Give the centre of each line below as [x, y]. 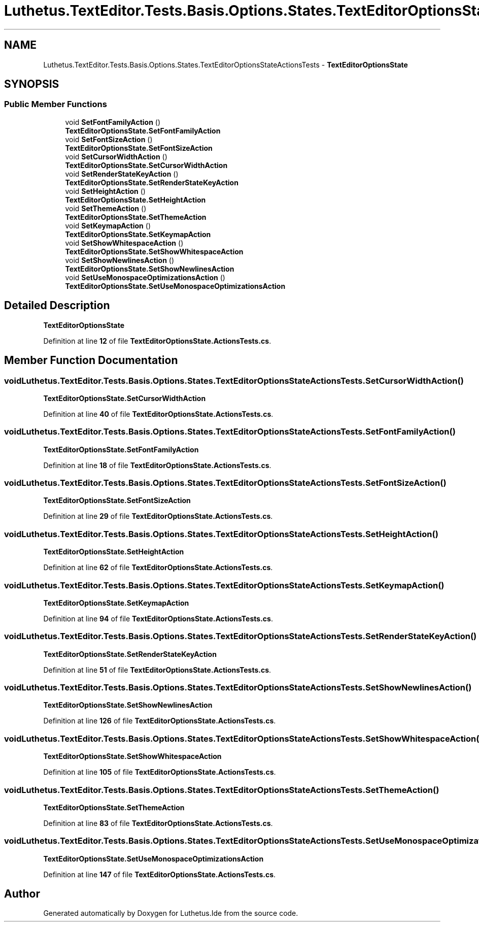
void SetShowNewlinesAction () [120, 260]
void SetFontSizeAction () [109, 139]
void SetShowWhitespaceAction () [124, 243]
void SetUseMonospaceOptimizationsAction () [145, 277]
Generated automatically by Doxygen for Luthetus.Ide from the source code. [171, 913]
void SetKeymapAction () [108, 225]
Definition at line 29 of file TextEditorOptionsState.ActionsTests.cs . [158, 516]
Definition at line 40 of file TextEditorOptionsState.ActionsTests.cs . [158, 414]
